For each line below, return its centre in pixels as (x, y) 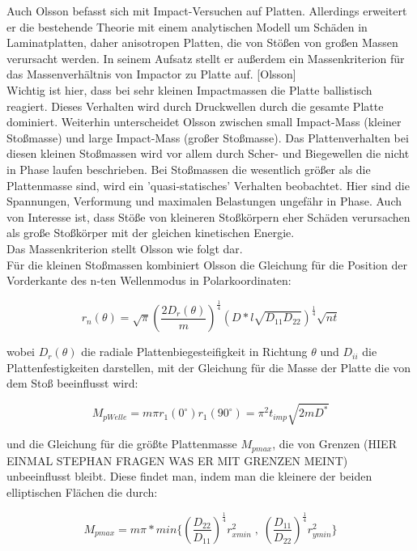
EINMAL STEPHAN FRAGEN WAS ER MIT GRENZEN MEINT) (177, 460)
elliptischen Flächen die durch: (82, 492)
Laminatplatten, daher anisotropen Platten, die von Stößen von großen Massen (202, 42)
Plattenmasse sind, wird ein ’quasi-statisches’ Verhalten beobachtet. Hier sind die (208, 185)
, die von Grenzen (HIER (334, 444)
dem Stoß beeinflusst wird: (72, 383)
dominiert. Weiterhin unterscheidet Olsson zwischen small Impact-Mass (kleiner (204, 122)
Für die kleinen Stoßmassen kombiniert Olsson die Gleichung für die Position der (207, 264)
